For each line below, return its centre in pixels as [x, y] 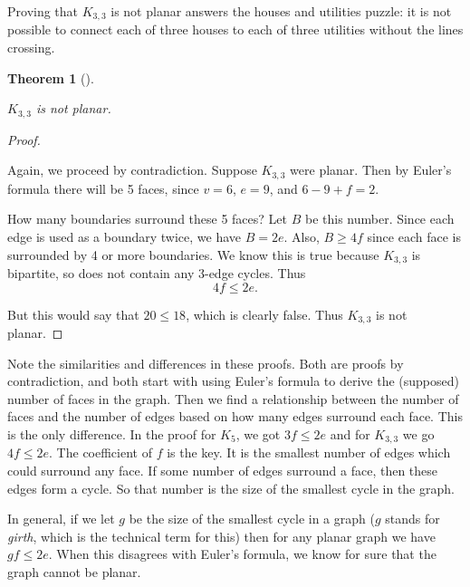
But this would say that [73, 314]
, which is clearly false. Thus [264, 314]
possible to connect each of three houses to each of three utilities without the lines [235, 29]
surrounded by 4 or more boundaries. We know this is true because [193, 254]
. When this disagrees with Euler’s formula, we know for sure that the [242, 554]
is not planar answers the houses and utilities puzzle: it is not [281, 11]
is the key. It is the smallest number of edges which [309, 452]
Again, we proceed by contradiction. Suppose [132, 170]
